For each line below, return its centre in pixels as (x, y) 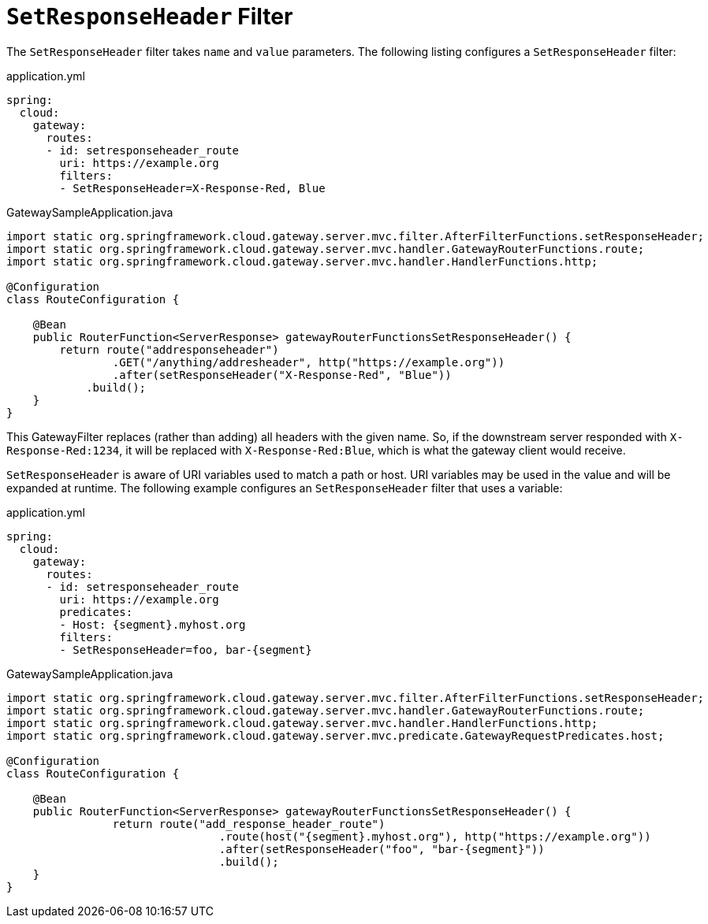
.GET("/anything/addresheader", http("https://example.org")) (309, 362)
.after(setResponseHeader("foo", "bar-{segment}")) (382, 849)
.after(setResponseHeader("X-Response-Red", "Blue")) (282, 375)
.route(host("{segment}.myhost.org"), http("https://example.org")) (435, 836)
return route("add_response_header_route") (249, 824)
